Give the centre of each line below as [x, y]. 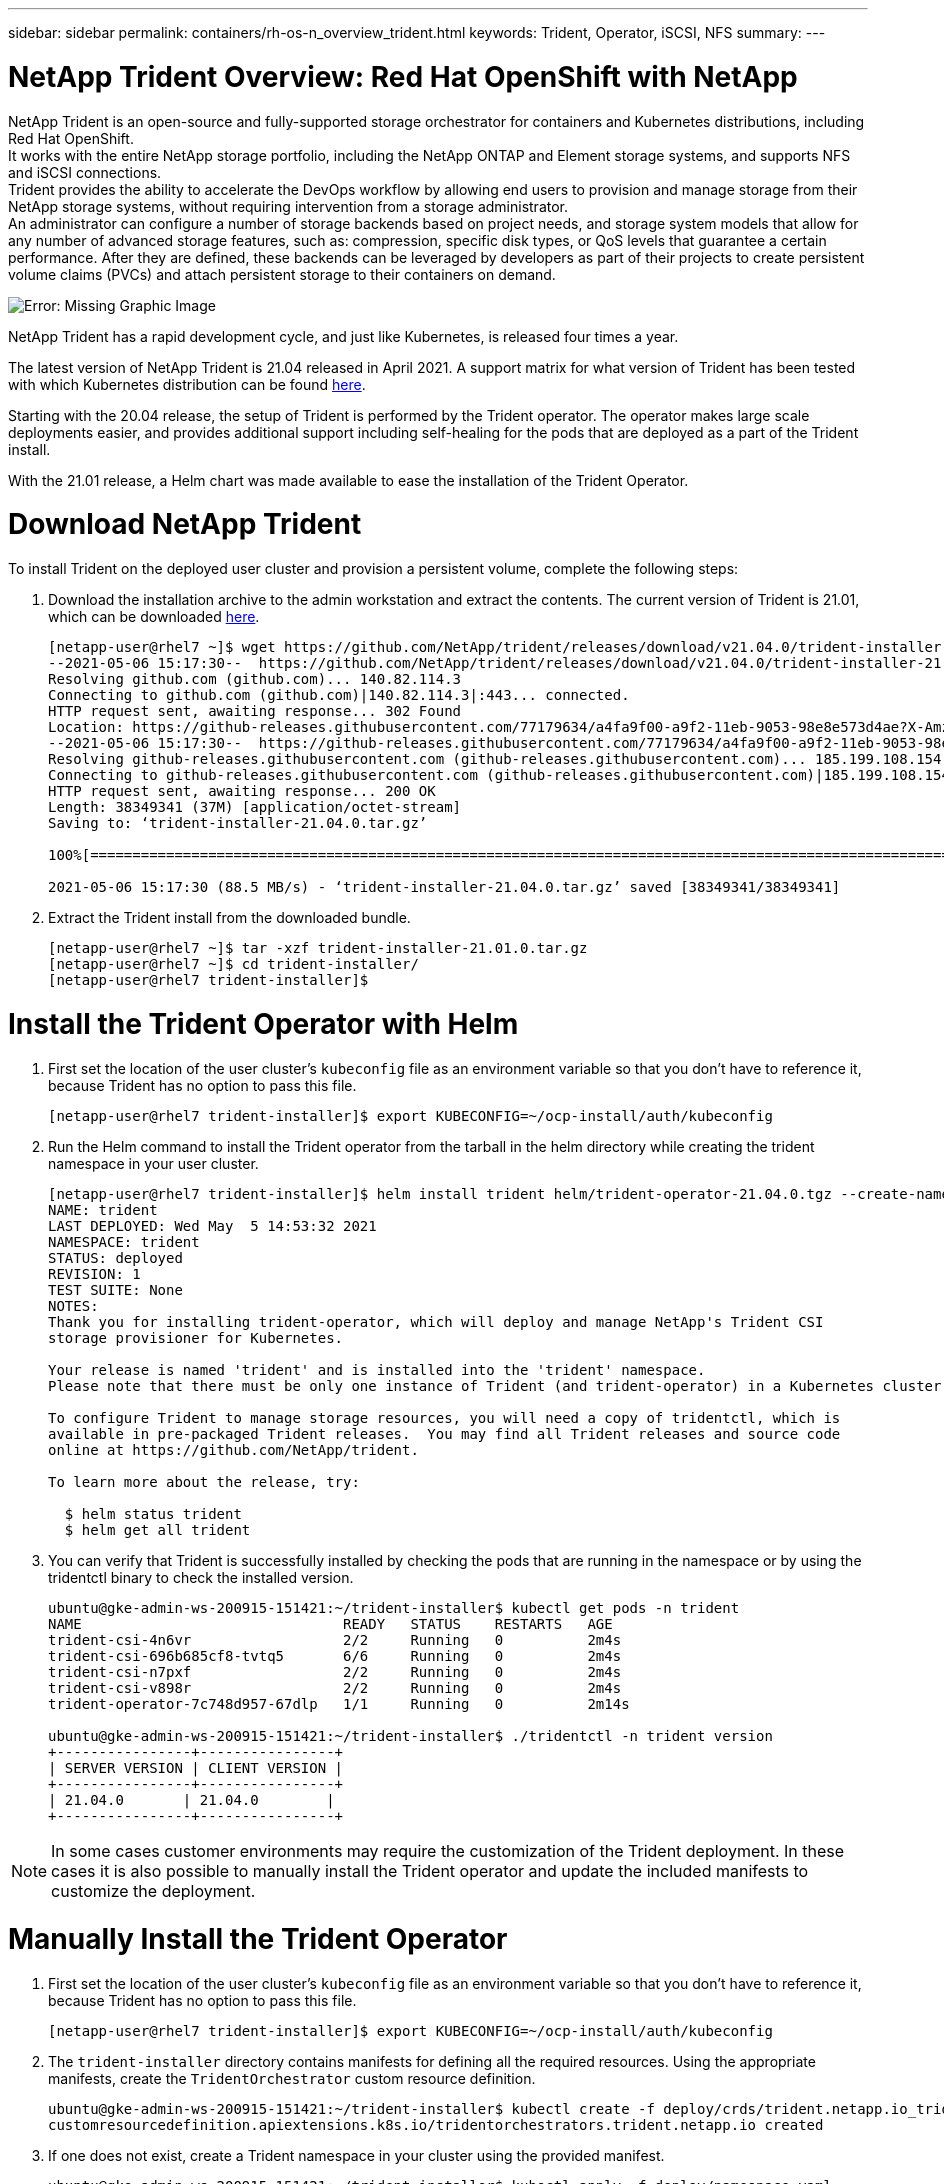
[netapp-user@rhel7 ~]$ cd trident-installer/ [233, 964]
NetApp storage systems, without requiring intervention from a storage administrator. [288, 206]
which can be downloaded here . [154, 616]
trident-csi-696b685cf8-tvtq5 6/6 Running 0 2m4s [335, 1655]
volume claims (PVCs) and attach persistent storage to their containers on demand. [282, 274]
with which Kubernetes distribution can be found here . [187, 384]
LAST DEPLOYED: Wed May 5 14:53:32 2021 [212, 1225]
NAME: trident [103, 1209]
